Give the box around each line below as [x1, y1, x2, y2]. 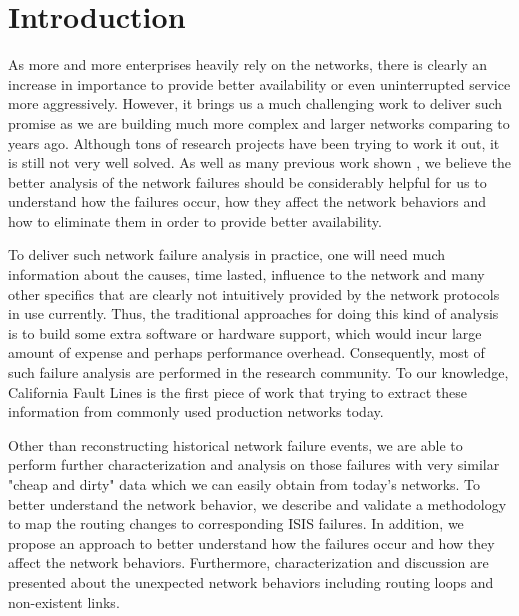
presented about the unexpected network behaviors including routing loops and [8, 571, 494, 592]
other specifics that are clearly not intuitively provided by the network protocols [8, 283, 500, 304]
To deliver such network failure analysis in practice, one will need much [8, 244, 446, 265]
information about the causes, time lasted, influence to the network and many [8, 264, 485, 285]
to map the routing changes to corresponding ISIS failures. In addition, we [8, 513, 464, 534]
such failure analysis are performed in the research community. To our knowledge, [8, 362, 509, 383]
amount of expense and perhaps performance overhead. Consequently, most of [8, 342, 485, 363]
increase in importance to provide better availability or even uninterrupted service [8, 73, 511, 94]
